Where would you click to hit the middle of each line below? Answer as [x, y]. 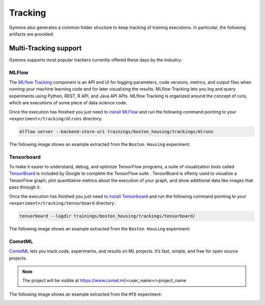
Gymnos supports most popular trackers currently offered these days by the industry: [96, 60]
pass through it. [25, 187]
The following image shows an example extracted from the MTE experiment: [85, 294]
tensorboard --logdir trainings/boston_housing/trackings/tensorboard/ [107, 216]
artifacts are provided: [31, 34]
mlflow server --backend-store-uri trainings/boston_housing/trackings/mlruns [116, 131]
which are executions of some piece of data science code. [68, 103]
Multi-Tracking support [45, 48]
